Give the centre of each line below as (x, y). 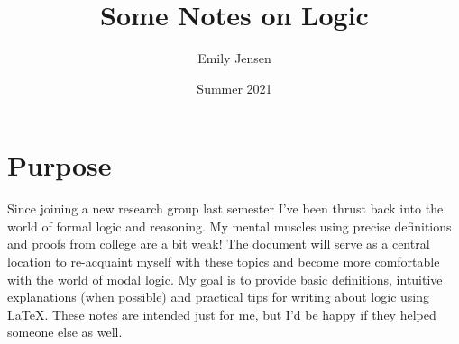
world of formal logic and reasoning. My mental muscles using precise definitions (229, 226)
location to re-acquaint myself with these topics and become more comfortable (224, 262)
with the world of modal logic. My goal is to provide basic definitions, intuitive (225, 279)
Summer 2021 (234, 88)
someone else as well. (65, 332)
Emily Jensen (234, 58)
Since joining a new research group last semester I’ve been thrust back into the (225, 208)
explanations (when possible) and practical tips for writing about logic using (219, 297)
